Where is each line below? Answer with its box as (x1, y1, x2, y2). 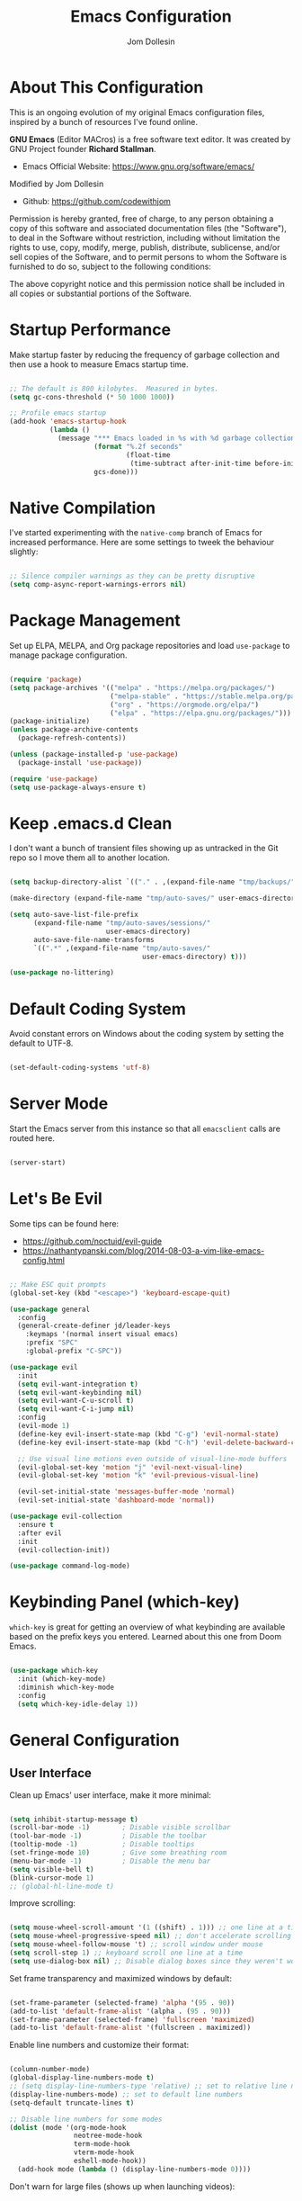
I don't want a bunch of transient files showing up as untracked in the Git (9, 843, 279, 854)
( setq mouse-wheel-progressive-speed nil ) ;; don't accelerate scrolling (9, 1932, 292, 1941)
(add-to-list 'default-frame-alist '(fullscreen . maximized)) (9, 2023, 252, 2033)
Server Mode (9, 1093, 109, 1114)
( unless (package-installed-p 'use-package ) (9, 750, 179, 759)
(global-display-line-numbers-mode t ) (9, 2073, 155, 2082)
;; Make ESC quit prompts (9, 1280, 106, 1289)
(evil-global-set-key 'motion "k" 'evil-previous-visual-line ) (17, 1471, 259, 1480)
